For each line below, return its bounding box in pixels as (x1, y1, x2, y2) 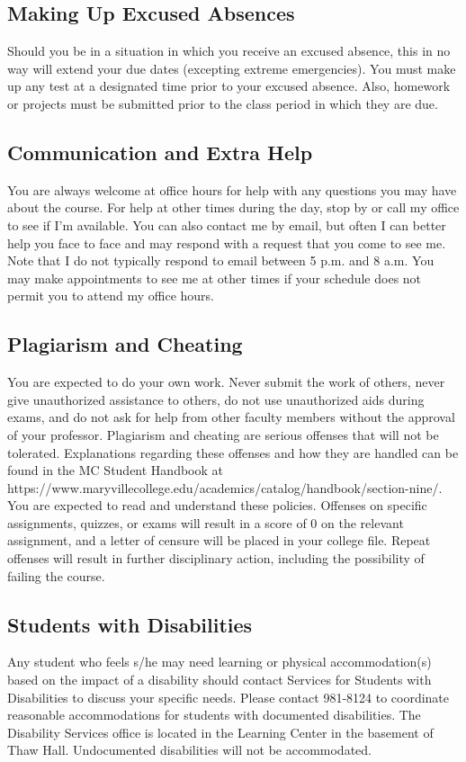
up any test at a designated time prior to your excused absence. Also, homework (7, 76, 451, 95)
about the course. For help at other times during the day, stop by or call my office (7, 198, 460, 217)
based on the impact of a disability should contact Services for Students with (7, 670, 432, 689)
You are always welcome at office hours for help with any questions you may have (7, 180, 457, 199)
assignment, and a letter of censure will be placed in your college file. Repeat (7, 531, 431, 550)
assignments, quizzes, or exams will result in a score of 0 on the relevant (7, 513, 404, 532)
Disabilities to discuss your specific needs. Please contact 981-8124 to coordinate (7, 687, 450, 706)
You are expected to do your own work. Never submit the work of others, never (7, 372, 445, 391)
